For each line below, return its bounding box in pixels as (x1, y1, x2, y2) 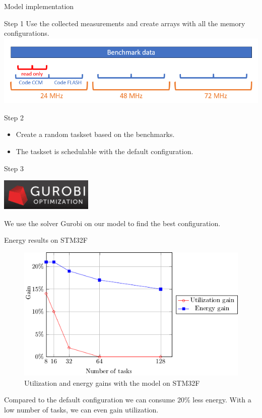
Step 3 (4, 163, 24, 173)
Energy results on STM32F (4, 235, 88, 245)
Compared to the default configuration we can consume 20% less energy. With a (4, 394, 251, 405)
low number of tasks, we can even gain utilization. (4, 404, 159, 414)
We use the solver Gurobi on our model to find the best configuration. (4, 218, 221, 228)
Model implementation (4, 1, 74, 11)
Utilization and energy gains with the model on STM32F (24, 377, 200, 388)
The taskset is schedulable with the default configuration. (16, 146, 193, 156)
